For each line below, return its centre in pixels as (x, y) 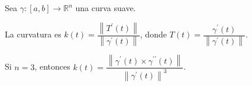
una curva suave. (106, 8)
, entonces (52, 66)
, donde (153, 34)
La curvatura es (33, 34)
